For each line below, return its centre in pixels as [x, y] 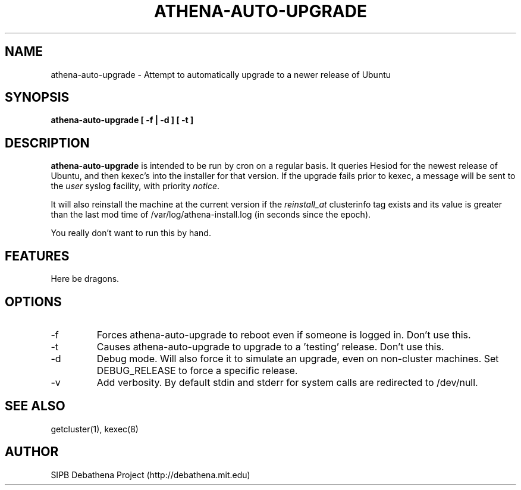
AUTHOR [32, 452]
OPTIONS [33, 301]
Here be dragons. [85, 279]
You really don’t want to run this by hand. [131, 233]
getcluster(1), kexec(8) [95, 429]
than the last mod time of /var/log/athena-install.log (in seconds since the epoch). [211, 215]
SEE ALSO [35, 406]
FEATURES [37, 256]
